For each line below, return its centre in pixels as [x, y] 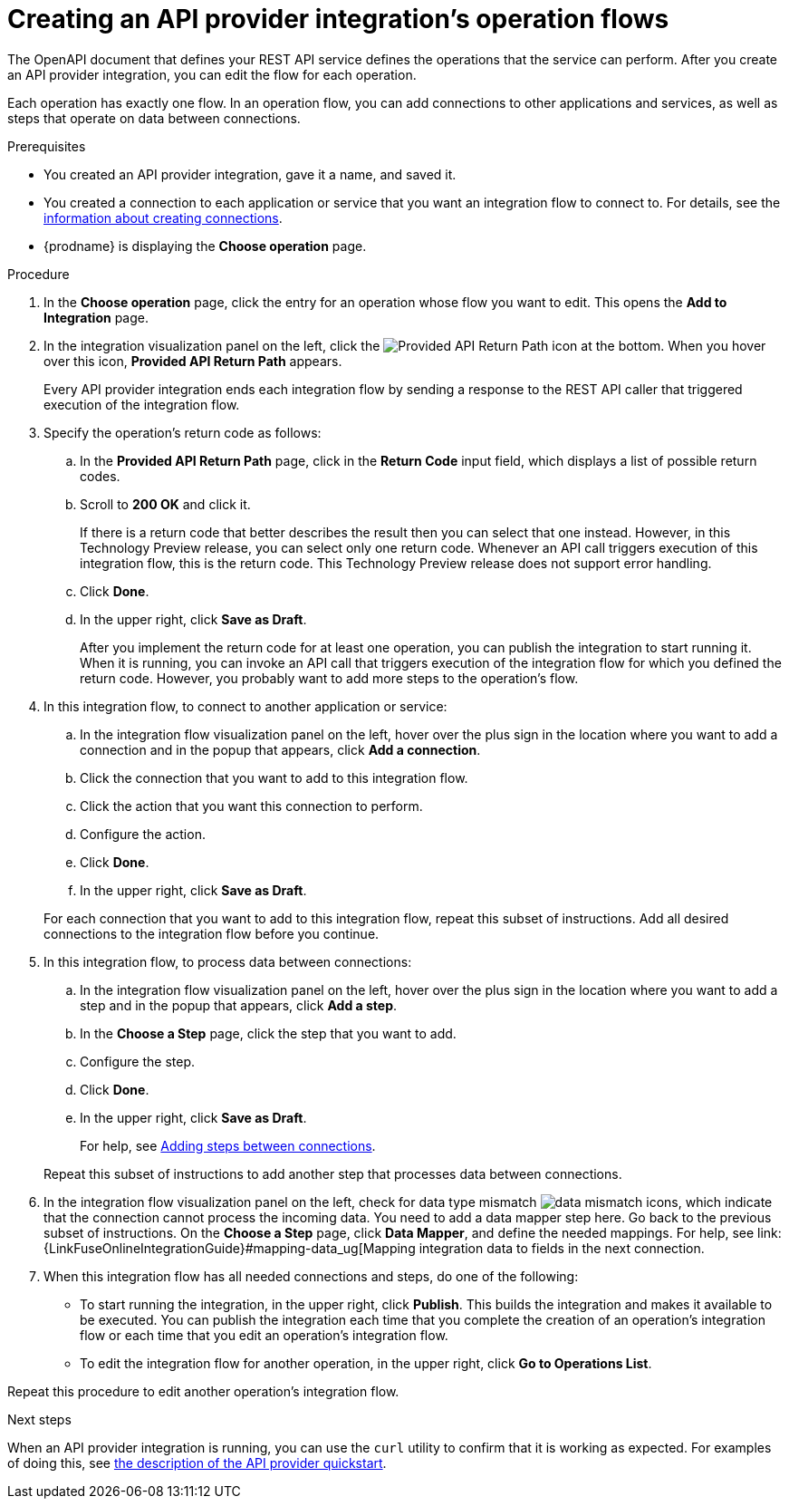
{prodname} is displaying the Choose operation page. [205, 246]
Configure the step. [138, 1061]
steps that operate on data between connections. [154, 118]
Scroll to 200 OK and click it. [165, 504]
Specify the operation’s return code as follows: [183, 432]
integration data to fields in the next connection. [562, 1248]
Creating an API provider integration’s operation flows [338, 19]
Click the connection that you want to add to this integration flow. [274, 777]
